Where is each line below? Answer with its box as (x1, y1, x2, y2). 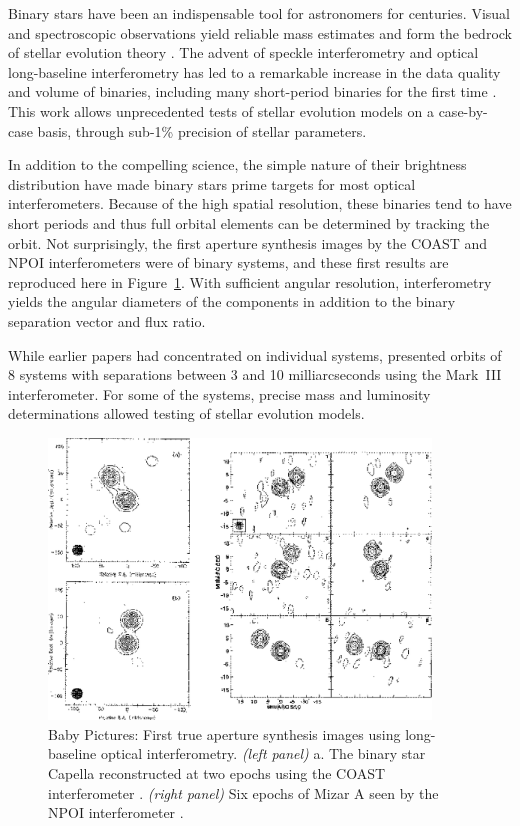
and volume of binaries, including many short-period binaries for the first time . (8, 81, 497, 102)
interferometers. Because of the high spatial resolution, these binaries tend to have (8, 193, 512, 214)
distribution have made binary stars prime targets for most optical (8, 173, 416, 194)
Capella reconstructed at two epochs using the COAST (48, 763, 386, 784)
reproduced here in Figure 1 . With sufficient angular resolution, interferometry (8, 271, 492, 292)
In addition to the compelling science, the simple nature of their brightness (8, 154, 467, 175)
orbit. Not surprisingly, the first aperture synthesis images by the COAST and (8, 232, 488, 253)
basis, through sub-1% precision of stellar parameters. (37, 120, 367, 141)
